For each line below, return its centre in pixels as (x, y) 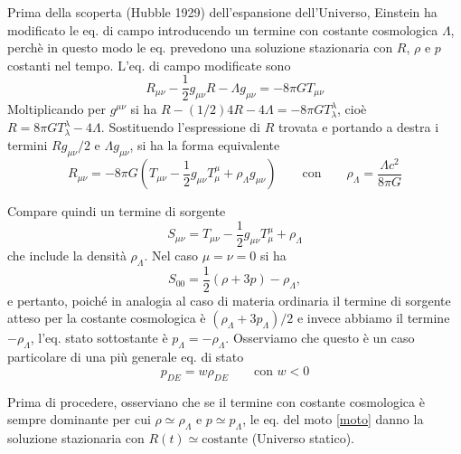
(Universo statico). (303, 437)
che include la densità (67, 255)
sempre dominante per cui (79, 419)
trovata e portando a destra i (358, 127)
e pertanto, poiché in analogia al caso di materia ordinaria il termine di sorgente (229, 300)
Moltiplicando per (56, 109)
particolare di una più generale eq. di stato (126, 357)
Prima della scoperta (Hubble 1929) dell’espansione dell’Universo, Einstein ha (222, 12)
